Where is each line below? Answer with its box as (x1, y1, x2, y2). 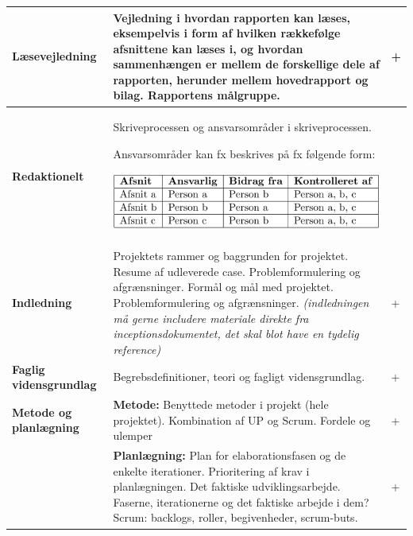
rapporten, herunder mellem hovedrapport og (113, 71, 369, 87)
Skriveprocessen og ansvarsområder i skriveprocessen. (113, 118, 372, 135)
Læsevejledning (12, 48, 97, 64)
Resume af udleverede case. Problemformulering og (113, 262, 361, 279)
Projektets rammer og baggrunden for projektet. (113, 247, 349, 264)
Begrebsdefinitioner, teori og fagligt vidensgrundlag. (113, 368, 365, 385)
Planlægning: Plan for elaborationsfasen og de (113, 447, 346, 464)
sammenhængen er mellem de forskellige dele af (113, 56, 380, 72)
